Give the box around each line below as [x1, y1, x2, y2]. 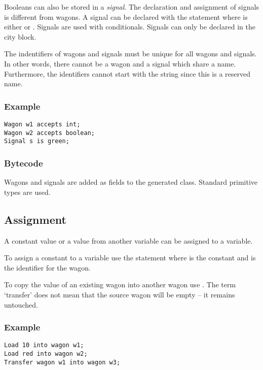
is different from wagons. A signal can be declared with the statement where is [4, 11, 248, 22]
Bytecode [4, 156, 43, 169]
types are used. [4, 186, 51, 197]
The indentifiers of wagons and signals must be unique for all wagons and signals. [4, 48, 257, 59]
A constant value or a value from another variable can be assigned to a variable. [4, 235, 253, 246]
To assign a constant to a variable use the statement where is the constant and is [4, 252, 256, 263]
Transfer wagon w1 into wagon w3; [4, 358, 121, 366]
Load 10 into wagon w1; [4, 342, 84, 349]
